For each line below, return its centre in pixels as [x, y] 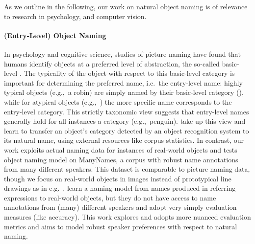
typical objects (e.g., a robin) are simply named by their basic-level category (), [124, 92]
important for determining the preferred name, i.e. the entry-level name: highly [123, 82]
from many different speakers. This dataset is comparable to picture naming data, [127, 169]
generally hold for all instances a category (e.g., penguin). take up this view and [125, 121]
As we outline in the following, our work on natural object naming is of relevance [126, 6]
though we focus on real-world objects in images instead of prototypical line [118, 178]
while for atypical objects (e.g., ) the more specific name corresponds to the [118, 101]
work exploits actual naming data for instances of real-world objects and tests [121, 149]
